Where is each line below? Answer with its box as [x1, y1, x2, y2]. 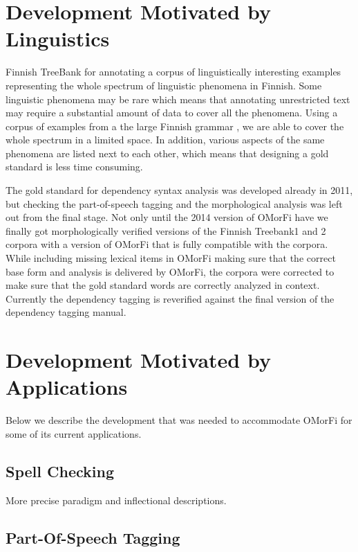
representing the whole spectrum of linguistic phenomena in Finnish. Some [6, 78, 322, 92]
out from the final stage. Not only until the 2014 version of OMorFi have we [6, 210, 328, 224]
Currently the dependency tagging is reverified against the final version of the [6, 291, 335, 305]
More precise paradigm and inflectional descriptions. [6, 492, 227, 507]
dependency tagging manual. [6, 305, 126, 319]
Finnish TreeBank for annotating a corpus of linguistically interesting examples [6, 64, 341, 79]
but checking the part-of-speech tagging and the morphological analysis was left [6, 196, 343, 211]
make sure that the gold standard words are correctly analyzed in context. [6, 278, 320, 292]
